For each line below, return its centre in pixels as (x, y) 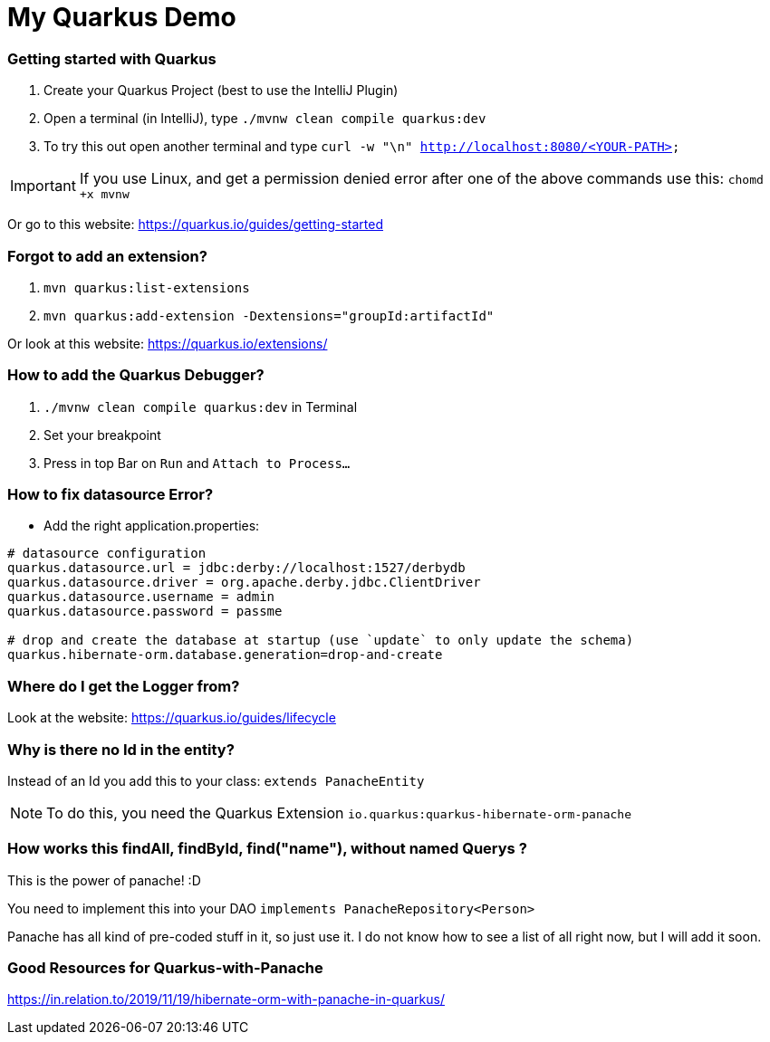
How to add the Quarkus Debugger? (136, 375)
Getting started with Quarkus (112, 58)
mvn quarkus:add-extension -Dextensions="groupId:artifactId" (269, 315)
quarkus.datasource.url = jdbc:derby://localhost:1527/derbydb (236, 568)
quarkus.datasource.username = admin (141, 597)
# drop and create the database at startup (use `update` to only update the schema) (321, 640)
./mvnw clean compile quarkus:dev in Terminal (201, 406)
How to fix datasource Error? (111, 494)
